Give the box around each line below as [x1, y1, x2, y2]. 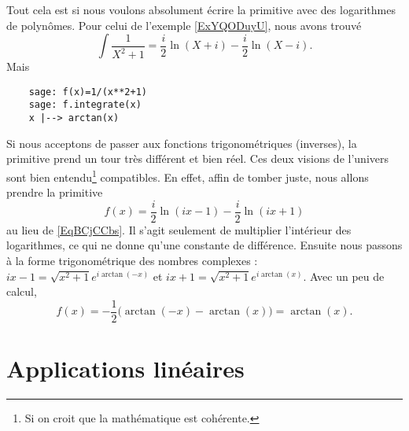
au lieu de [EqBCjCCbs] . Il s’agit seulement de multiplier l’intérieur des [6, 221, 352, 238]
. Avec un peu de [303, 267, 385, 284]
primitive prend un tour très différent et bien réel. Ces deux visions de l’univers [6, 150, 389, 167]
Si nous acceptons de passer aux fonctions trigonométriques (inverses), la [6, 134, 357, 151]
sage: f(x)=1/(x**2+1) [28, 86, 147, 98]
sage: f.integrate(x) [28, 99, 142, 111]
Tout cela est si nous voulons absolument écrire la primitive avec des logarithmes [6, 2, 396, 17]
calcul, [6, 283, 37, 300]
